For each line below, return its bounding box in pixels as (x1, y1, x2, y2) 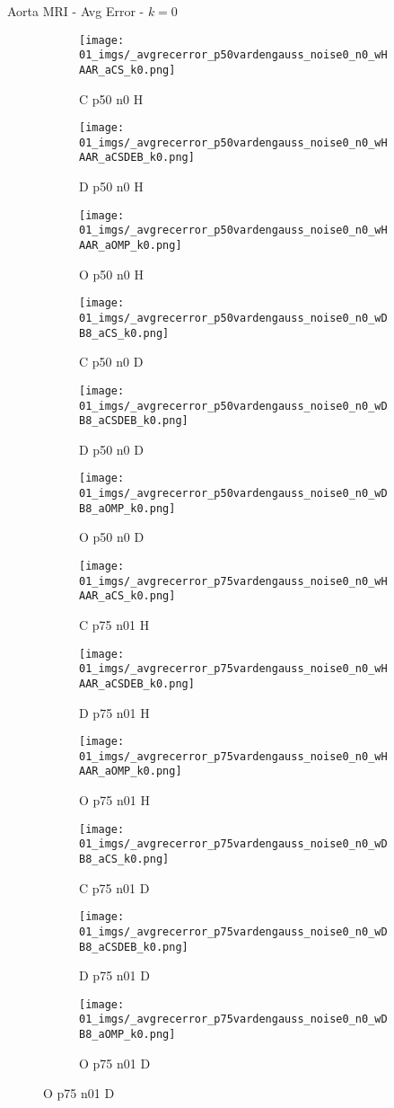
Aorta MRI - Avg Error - (7, 2, 144, 20)
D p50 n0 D (79, 439, 144, 458)
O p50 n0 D (79, 527, 144, 546)
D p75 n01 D (79, 966, 150, 985)
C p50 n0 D (79, 352, 144, 371)
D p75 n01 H (79, 703, 150, 722)
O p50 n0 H (79, 264, 144, 283)
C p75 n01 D (79, 878, 150, 897)
